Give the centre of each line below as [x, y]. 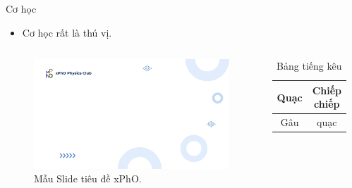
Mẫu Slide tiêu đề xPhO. [88, 178]
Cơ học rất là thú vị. [67, 32]
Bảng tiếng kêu [309, 66]
